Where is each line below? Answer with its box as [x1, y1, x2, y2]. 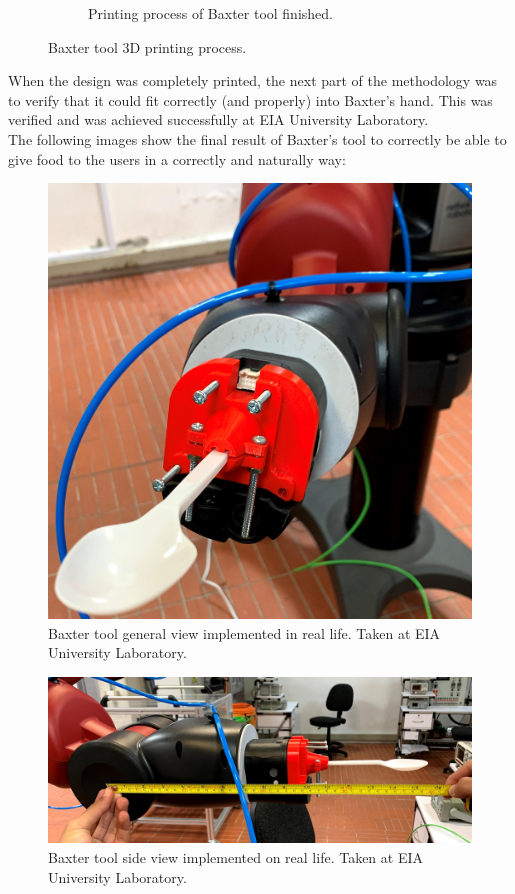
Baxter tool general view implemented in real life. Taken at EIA [48, 622, 441, 643]
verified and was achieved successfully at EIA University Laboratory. [8, 109, 429, 130]
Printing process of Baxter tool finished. [88, 3, 333, 23]
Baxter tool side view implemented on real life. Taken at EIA [48, 846, 424, 867]
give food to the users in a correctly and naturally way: [8, 148, 346, 169]
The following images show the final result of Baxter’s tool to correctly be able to [8, 128, 507, 149]
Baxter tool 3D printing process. [48, 36, 247, 57]
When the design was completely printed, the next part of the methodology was [8, 70, 498, 91]
